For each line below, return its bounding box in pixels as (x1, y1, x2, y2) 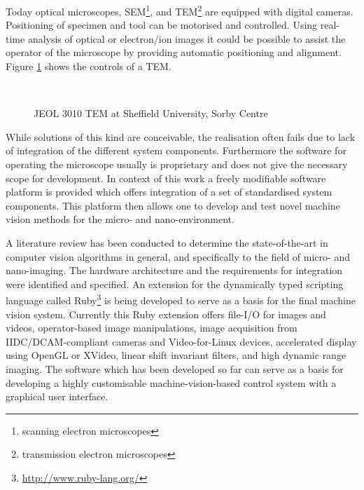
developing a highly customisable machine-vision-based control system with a (6, 375, 337, 390)
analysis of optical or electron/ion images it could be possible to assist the (27, 31, 346, 46)
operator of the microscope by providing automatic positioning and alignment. (6, 45, 342, 60)
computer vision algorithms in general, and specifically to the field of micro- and (6, 249, 350, 264)
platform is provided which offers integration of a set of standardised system (6, 184, 332, 199)
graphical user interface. (6, 389, 108, 404)
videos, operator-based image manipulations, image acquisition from (6, 320, 297, 335)
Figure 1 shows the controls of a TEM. (6, 59, 171, 74)
